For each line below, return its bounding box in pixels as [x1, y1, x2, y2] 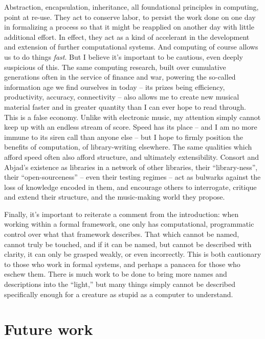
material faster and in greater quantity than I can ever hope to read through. [4, 101, 246, 112]
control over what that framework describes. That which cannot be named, [4, 229, 239, 239]
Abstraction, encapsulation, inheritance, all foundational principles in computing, [4, 2, 259, 12]
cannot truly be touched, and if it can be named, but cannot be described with [4, 238, 252, 249]
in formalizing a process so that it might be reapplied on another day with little [4, 21, 254, 32]
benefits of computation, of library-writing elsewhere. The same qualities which [4, 141, 252, 152]
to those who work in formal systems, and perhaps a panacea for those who [4, 258, 240, 269]
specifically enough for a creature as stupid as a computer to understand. [4, 288, 233, 299]
